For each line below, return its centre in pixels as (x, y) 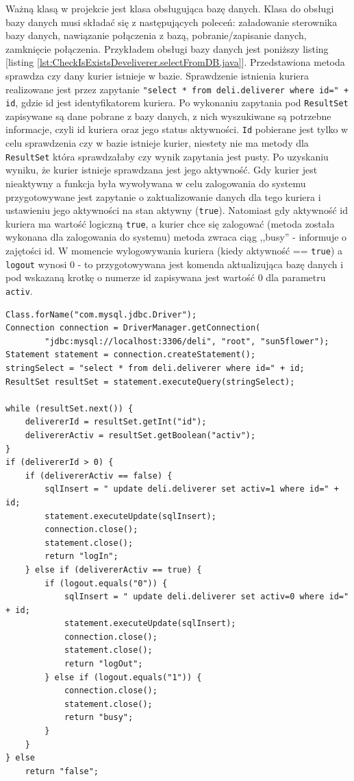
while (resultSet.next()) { (69, 408)
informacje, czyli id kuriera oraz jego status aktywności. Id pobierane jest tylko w (177, 129)
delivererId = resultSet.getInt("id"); (116, 422)
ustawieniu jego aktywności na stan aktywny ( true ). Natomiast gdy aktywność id (177, 210)
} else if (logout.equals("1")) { (123, 677)
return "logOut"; (103, 664)
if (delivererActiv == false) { (99, 476)
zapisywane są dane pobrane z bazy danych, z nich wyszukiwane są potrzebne (168, 116)
